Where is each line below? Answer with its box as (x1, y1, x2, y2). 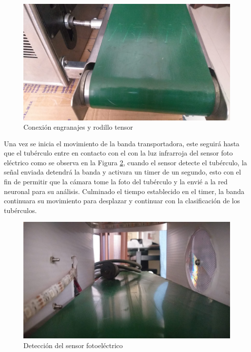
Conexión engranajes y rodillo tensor (23, 122, 133, 132)
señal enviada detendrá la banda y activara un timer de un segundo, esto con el (4, 167, 241, 177)
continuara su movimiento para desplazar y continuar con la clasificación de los (4, 196, 240, 206)
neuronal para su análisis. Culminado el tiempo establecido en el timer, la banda (4, 186, 245, 196)
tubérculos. (4, 205, 37, 215)
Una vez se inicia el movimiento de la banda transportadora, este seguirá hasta (4, 138, 240, 148)
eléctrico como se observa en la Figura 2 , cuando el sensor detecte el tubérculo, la (4, 157, 247, 167)
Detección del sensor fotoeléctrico (23, 340, 123, 350)
